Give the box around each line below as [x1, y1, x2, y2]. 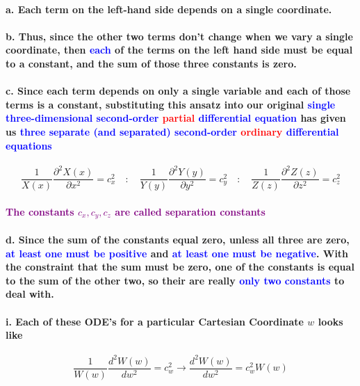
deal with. [6, 287, 54, 301]
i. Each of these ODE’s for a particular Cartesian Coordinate [6, 314, 304, 328]
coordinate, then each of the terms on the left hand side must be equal [6, 42, 353, 57]
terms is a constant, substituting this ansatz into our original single [6, 97, 336, 111]
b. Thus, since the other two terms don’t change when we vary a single [6, 29, 353, 43]
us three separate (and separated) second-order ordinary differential [6, 124, 339, 138]
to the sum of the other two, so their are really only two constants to [6, 273, 345, 287]
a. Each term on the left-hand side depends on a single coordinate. [6, 1, 332, 16]
